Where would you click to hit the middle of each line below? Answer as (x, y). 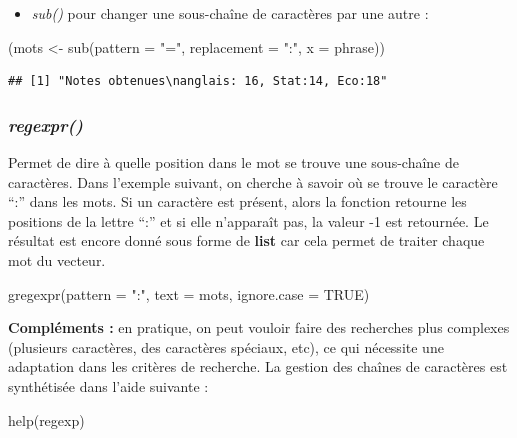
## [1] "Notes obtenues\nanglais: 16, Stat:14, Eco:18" (198, 81)
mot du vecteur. (57, 259)
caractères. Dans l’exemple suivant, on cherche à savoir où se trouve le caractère (253, 181)
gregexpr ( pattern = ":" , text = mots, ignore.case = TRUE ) (189, 293)
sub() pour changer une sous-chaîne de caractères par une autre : (230, 13)
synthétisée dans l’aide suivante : (108, 385)
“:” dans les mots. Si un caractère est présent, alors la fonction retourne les (237, 201)
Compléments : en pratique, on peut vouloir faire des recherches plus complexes (259, 327)
